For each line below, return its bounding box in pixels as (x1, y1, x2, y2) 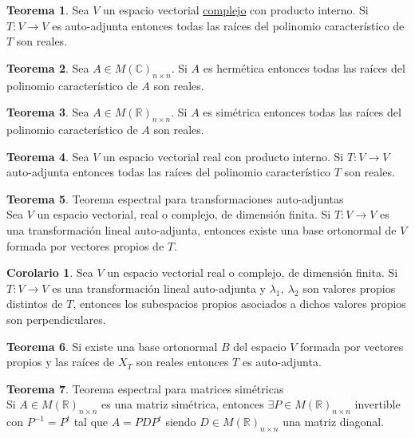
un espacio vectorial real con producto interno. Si (103, 148, 344, 164)
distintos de (6, 295, 63, 312)
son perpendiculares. (6, 310, 106, 327)
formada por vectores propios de (6, 237, 164, 254)
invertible (354, 396, 401, 412)
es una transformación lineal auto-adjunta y (52, 279, 266, 296)
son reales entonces (136, 353, 229, 370)
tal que (73, 413, 109, 430)
